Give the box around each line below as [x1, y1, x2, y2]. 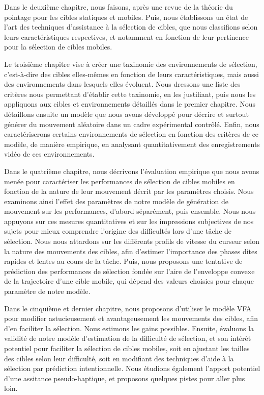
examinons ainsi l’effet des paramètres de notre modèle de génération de [4, 195, 229, 206]
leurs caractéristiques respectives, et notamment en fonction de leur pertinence [4, 31, 249, 42]
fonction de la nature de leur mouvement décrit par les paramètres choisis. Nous [4, 186, 254, 196]
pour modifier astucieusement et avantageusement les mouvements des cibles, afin [4, 313, 258, 324]
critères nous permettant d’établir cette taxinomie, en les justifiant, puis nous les [4, 88, 256, 99]
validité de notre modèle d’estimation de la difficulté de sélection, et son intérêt [4, 333, 251, 343]
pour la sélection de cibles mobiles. [4, 41, 112, 52]
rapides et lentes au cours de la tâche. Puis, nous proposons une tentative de [4, 256, 243, 266]
